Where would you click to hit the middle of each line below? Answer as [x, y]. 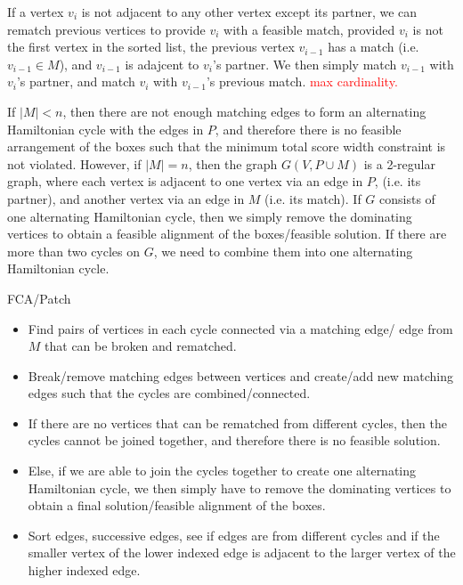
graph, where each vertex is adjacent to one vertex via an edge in [185, 181]
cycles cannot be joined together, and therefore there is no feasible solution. [234, 440]
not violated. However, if [74, 163]
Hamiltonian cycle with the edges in [106, 129]
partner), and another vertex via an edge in [126, 198]
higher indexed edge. [84, 570]
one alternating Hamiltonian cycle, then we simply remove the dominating [210, 216]
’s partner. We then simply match [305, 64]
